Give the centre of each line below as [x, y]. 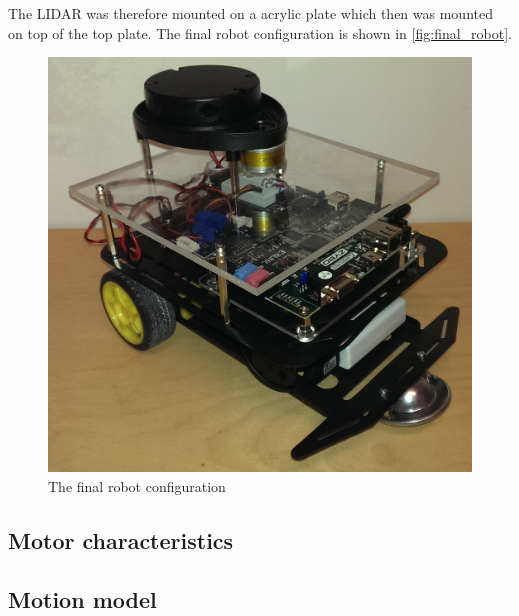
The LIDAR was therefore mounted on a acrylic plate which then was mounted [250, 13]
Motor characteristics [121, 540]
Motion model [82, 598]
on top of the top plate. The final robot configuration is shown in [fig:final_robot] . [260, 32]
